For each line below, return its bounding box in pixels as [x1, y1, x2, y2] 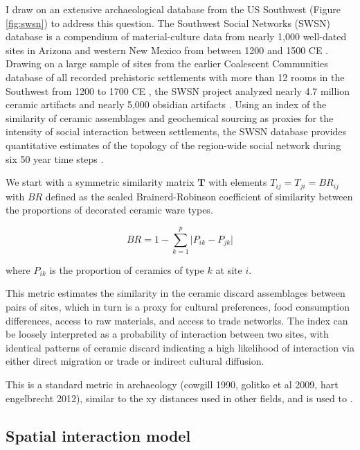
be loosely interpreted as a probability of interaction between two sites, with [6, 327, 329, 341]
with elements [208, 175, 267, 189]
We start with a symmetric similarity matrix [6, 175, 195, 189]
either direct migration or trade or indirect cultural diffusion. [6, 354, 264, 368]
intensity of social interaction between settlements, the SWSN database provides [6, 124, 347, 139]
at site [215, 262, 242, 277]
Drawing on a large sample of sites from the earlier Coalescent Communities [6, 56, 328, 71]
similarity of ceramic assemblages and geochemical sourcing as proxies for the [6, 110, 334, 125]
